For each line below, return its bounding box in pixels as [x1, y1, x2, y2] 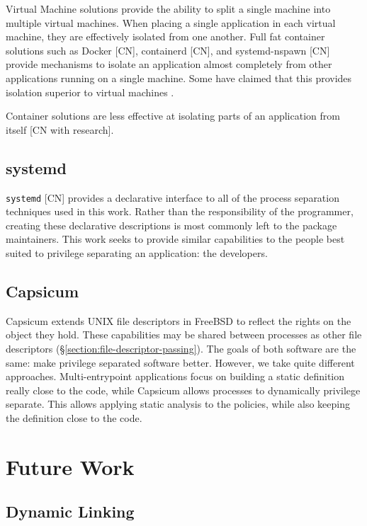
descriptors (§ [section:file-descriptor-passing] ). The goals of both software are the [6, 341, 356, 355]
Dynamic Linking [6, 501, 135, 522]
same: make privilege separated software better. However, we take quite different [6, 355, 355, 370]
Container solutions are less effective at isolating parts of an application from [6, 108, 340, 123]
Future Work [6, 452, 135, 481]
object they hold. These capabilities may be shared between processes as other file [6, 327, 362, 342]
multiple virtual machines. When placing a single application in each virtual [6, 15, 336, 30]
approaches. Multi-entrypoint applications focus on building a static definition [6, 369, 345, 384]
